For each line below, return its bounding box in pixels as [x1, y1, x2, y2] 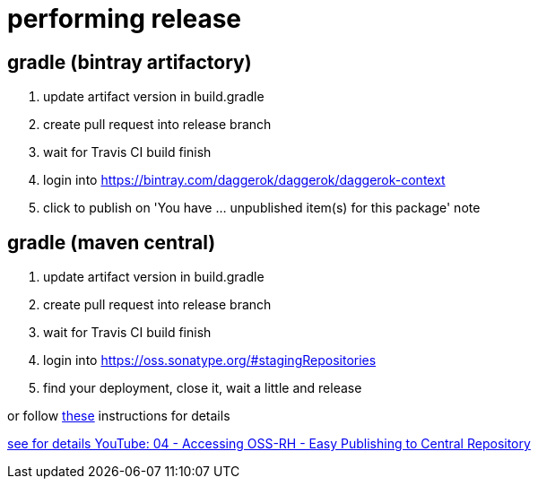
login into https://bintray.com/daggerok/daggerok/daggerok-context [43, 172, 446, 188]
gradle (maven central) [7, 230, 216, 254]
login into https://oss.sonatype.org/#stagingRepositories [43, 352, 377, 369]
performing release [7, 4, 242, 34]
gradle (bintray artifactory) [7, 50, 252, 74]
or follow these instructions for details [7, 408, 230, 424]
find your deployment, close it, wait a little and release [43, 380, 362, 396]
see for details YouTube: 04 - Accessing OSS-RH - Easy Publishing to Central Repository [7, 436, 531, 452]
